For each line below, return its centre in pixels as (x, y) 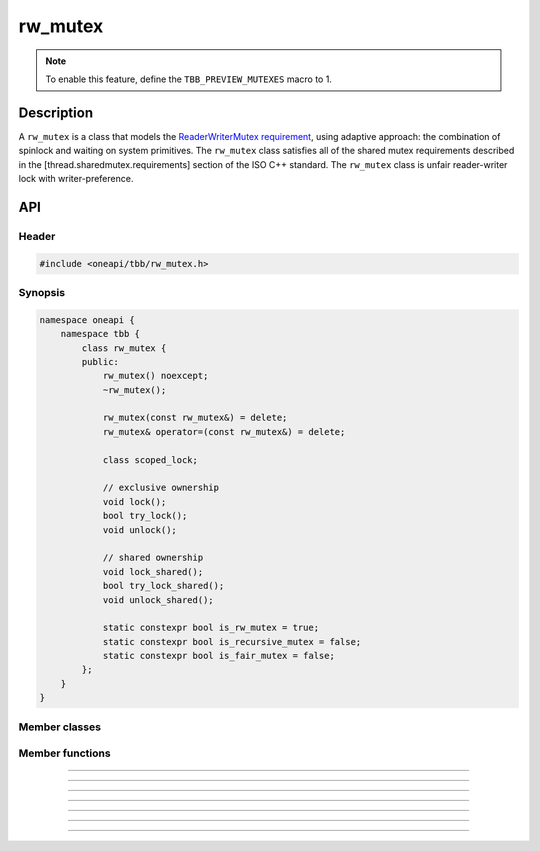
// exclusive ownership (161, 488)
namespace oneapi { (87, 319)
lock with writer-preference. (76, 179)
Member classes (60, 727)
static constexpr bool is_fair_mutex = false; (218, 656)
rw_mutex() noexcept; (155, 376)
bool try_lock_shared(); (163, 586)
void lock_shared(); (153, 571)
